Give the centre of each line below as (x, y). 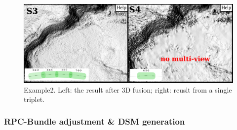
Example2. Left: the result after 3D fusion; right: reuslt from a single (128, 89)
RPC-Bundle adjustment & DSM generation (95, 121)
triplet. (34, 99)
